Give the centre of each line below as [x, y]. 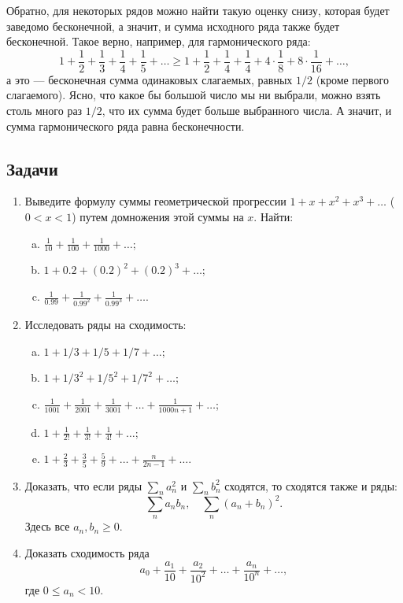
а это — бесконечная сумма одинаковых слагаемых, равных [150, 79]
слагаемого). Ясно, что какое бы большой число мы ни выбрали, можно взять [194, 95]
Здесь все [47, 526]
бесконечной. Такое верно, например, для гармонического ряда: [159, 41]
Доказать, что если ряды [83, 485]
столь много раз [44, 111]
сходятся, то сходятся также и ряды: [311, 485]
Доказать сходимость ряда [87, 552]
